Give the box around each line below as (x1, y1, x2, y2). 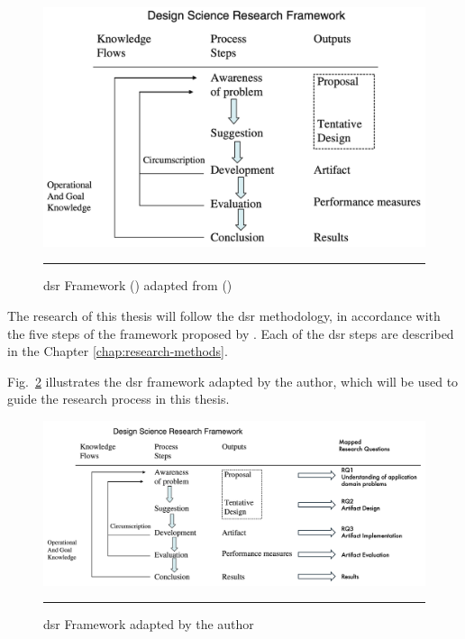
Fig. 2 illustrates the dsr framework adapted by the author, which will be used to (7, 371, 459, 390)
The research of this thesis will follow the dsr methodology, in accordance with (7, 306, 441, 325)
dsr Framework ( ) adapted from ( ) (43, 276, 232, 295)
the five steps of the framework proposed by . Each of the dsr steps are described (7, 324, 454, 342)
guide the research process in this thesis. (7, 389, 230, 408)
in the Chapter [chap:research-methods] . (7, 342, 228, 361)
